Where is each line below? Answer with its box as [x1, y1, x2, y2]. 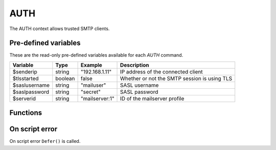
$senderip [12, 68, 38, 75]
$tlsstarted [12, 74, 39, 82]
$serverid [12, 95, 36, 102]
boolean [55, 74, 75, 82]
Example [80, 61, 102, 68]
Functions [9, 109, 42, 117]
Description [120, 61, 149, 68]
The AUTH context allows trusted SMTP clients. [9, 26, 110, 32]
